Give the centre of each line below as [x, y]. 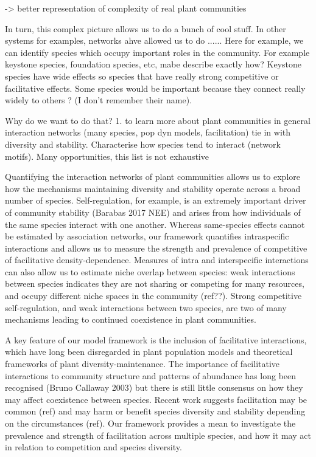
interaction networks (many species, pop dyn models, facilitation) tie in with [148, 132]
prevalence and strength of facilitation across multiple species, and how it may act [158, 435]
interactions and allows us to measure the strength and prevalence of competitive [156, 248]
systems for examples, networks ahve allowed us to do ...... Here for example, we [154, 40]
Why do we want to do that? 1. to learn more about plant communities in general [158, 120]
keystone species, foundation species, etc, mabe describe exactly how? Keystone [153, 64]
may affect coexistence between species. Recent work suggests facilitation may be [156, 399]
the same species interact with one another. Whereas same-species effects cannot [155, 224]
